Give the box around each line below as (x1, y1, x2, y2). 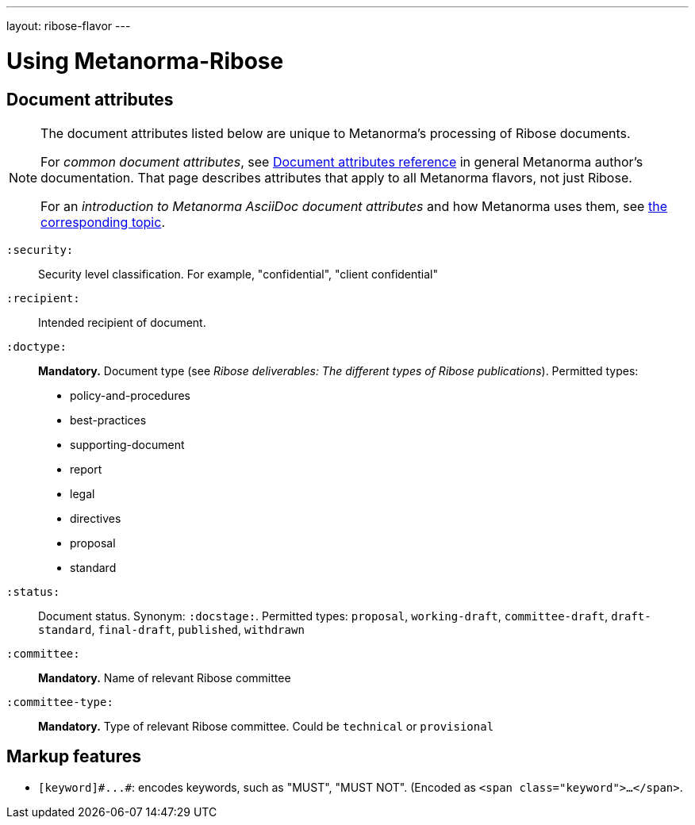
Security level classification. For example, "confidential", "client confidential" (38, 267, 439, 281)
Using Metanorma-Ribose (6, 47, 284, 75)
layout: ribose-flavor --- (6, 19, 131, 33)
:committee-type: (6, 695, 113, 708)
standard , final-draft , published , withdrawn (38, 622, 305, 636)
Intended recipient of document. (38, 315, 206, 329)
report (70, 462, 102, 476)
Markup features (6, 746, 141, 767)
